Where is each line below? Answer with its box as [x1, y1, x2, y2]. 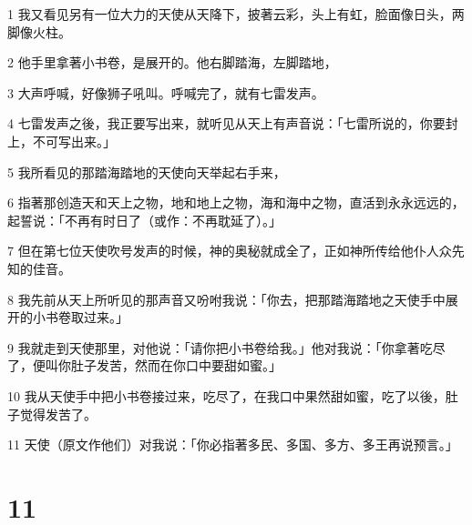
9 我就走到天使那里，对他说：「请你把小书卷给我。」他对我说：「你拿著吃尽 [7, 338, 446, 357]
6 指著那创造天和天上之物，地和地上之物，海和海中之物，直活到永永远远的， [7, 193, 465, 212]
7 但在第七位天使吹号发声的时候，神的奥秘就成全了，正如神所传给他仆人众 [7, 241, 452, 260]
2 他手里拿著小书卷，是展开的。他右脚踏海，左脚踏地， [7, 53, 337, 72]
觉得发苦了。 [19, 404, 97, 423]
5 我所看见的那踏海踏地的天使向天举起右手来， [7, 162, 286, 181]
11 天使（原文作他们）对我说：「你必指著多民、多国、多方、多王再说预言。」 [7, 435, 458, 454]
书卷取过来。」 [45, 308, 128, 327]
